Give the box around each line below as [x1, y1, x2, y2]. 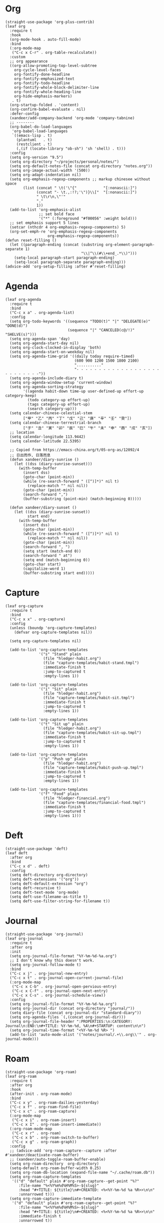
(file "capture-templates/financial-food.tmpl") [43, 800, 146, 805]
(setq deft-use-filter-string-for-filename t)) [9, 899, 111, 904]
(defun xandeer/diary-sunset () [9, 505, 77, 510]
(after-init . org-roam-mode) [9, 1091, 72, 1096]
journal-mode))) [5, 1036, 39, 1041]
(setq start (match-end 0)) [23, 548, 81, 554]
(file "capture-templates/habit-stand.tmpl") [43, 660, 140, 665]
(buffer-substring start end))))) [23, 570, 95, 575]
